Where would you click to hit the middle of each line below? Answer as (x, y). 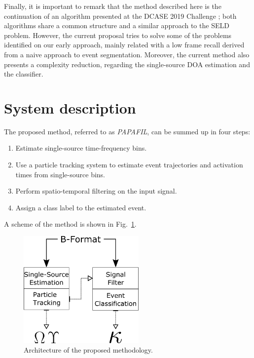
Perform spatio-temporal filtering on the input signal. (96, 191)
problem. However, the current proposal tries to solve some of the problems (118, 35)
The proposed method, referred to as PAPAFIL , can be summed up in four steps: (127, 131)
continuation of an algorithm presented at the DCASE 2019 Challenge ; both (120, 16)
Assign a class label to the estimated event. (81, 207)
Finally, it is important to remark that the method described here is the (113, 6)
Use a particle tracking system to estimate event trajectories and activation (129, 165)
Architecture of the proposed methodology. (88, 350)
